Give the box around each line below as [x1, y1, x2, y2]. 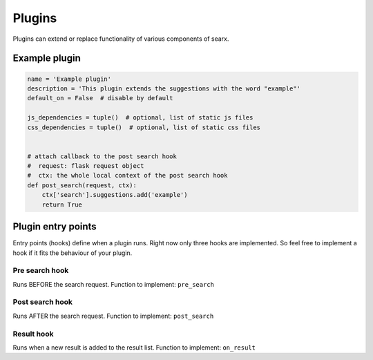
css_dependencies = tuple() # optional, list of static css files [27, 123, 261, 131]
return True [41, 200, 83, 209]
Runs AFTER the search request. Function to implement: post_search [12, 312, 214, 320]
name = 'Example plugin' [27, 75, 112, 83]
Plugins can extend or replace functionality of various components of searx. [12, 35, 229, 43]
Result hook [12, 329, 54, 339]
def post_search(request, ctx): [27, 181, 137, 189]
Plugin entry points [12, 221, 97, 233]
